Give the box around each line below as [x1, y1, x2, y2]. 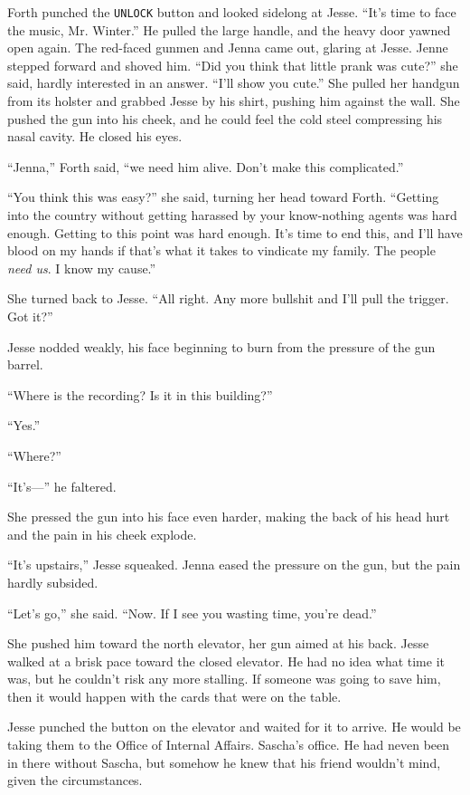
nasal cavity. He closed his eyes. [7, 127, 183, 146]
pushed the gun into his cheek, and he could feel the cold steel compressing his [7, 109, 443, 128]
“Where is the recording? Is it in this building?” [7, 385, 273, 404]
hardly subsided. [7, 572, 99, 591]
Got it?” [7, 306, 53, 325]
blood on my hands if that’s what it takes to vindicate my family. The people [7, 241, 436, 260]
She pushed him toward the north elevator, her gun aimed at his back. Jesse [7, 634, 429, 653]
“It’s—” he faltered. [7, 476, 117, 495]
